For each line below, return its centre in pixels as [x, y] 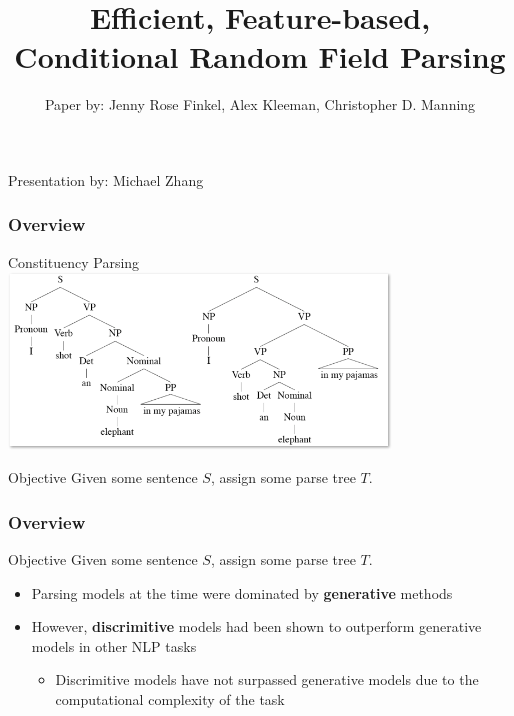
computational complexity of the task [170, 699]
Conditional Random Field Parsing [260, 56]
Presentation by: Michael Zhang [106, 179]
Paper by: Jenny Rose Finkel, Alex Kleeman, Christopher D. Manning [260, 104]
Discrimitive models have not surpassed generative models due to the [267, 679]
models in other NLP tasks [114, 645]
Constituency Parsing [74, 261]
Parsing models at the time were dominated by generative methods [242, 592]
